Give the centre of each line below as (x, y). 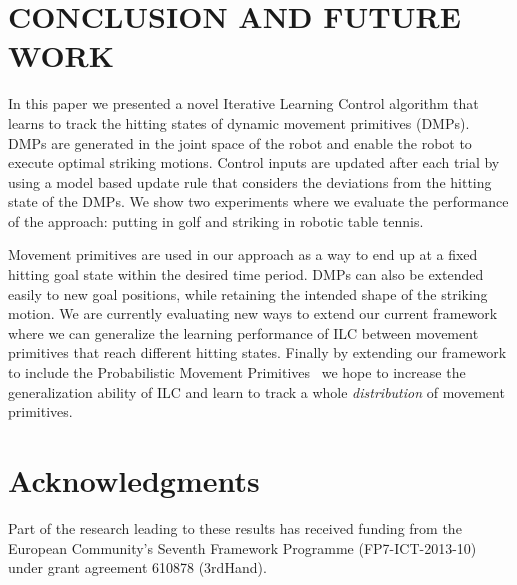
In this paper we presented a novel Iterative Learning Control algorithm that (243, 103)
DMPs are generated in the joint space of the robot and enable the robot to (240, 142)
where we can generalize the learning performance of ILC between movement (243, 332)
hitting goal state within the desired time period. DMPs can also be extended (246, 274)
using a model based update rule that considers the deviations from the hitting (250, 181)
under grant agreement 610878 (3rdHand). (137, 567)
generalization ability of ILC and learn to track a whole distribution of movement (256, 391)
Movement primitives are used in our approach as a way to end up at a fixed (243, 254)
